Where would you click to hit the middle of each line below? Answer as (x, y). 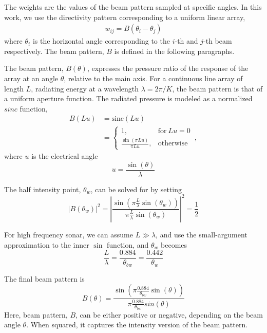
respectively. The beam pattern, (54, 51)
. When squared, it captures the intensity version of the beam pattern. (137, 325)
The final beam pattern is (44, 278)
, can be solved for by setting (136, 189)
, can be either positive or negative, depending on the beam (169, 314)
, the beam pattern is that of (217, 88)
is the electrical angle (65, 156)
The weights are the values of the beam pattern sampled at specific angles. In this (133, 7)
